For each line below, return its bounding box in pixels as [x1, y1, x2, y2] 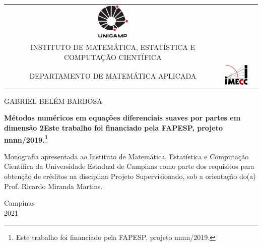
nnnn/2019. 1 [4, 133, 48, 145]
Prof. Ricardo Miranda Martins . [4, 180, 103, 191]
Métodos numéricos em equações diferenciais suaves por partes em [4, 112, 241, 123]
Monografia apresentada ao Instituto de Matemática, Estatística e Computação [4, 151, 249, 161]
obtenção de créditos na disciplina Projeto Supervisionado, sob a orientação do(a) [4, 171, 256, 181]
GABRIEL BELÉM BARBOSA [4, 95, 102, 106]
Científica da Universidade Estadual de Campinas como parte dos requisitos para [4, 161, 254, 171]
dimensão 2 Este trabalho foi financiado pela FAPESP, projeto [4, 122, 223, 133]
